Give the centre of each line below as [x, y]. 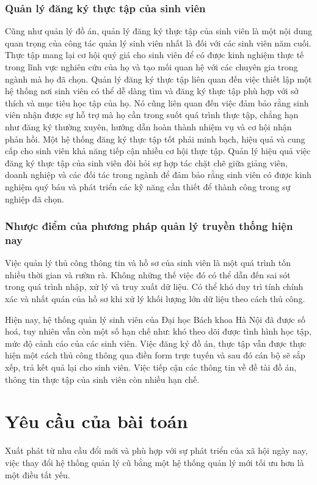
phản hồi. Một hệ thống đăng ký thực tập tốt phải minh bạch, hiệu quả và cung [155, 139]
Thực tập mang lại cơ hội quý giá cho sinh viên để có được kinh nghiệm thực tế [155, 55]
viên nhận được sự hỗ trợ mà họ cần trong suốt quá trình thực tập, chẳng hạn [152, 115]
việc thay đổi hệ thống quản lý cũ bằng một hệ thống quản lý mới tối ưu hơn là [155, 462]
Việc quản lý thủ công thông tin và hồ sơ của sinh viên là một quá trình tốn [148, 263]
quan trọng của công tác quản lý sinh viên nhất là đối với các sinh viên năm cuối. [158, 43]
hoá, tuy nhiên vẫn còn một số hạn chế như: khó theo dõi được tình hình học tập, [158, 331]
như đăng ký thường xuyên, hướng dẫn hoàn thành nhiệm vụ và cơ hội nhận [148, 126]
